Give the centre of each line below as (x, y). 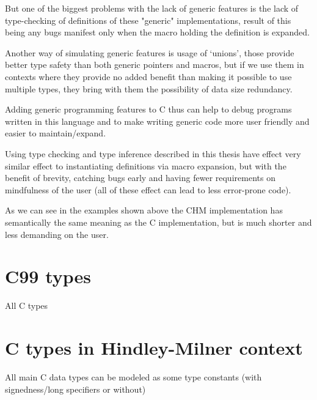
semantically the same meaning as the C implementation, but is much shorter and (158, 222)
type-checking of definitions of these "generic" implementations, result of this (148, 20)
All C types (27, 306)
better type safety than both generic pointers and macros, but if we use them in (155, 65)
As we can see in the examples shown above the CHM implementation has (144, 210)
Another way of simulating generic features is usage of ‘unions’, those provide (150, 52)
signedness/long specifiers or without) (75, 389)
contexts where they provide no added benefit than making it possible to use (148, 76)
